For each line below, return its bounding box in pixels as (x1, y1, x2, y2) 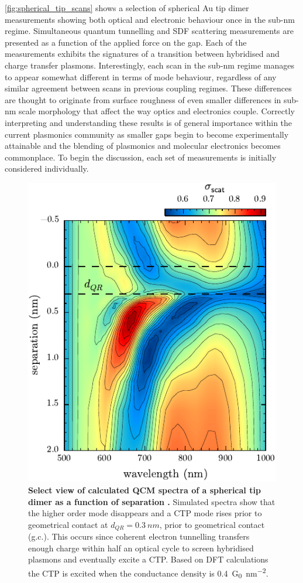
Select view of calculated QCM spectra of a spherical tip (28, 483, 261, 496)
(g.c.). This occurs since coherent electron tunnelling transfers (28, 530, 250, 543)
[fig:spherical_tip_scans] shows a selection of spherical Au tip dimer (5, 2, 249, 13)
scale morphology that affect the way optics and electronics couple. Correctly (19, 105, 295, 117)
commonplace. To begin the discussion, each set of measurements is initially (5, 151, 277, 163)
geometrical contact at (28, 518, 108, 530)
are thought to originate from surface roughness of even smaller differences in (5, 93, 281, 105)
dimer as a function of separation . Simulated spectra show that (28, 495, 276, 507)
